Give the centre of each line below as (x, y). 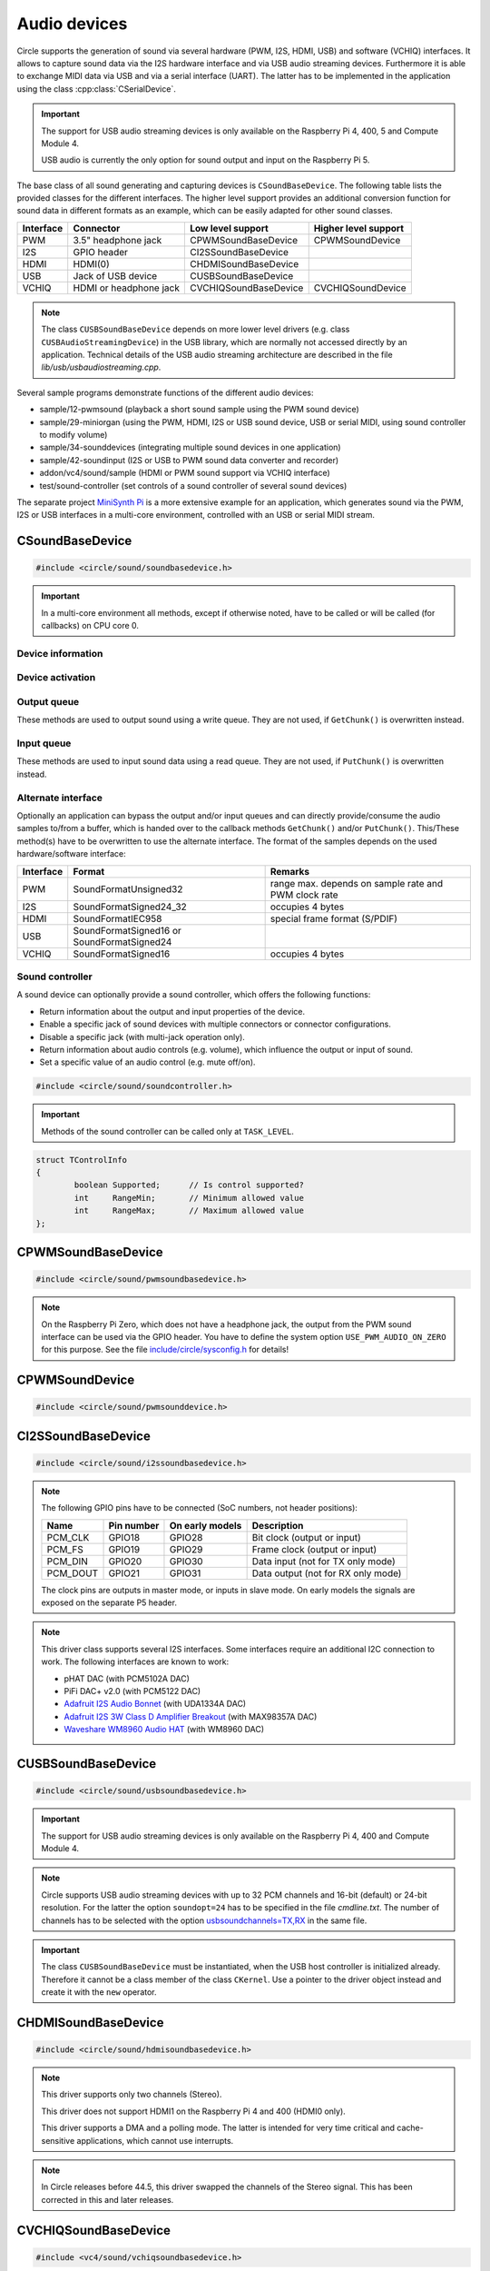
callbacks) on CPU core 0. (90, 626)
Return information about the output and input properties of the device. (172, 1011)
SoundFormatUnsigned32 (128, 888)
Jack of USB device (115, 275)
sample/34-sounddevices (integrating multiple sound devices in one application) (190, 447)
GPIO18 (124, 1537)
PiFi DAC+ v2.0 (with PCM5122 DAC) (132, 1691)
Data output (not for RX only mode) (327, 1573)
